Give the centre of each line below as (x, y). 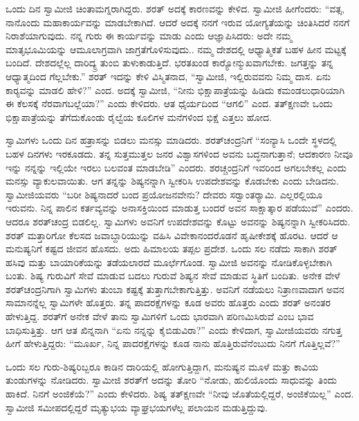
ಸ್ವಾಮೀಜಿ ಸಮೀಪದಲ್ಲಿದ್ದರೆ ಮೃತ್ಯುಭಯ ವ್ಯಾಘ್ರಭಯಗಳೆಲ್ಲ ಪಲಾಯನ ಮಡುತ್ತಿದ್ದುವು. (137, 407)
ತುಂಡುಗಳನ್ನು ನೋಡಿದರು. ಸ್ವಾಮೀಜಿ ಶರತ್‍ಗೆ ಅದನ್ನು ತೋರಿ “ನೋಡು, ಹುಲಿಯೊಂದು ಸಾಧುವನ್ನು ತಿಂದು (171, 380)
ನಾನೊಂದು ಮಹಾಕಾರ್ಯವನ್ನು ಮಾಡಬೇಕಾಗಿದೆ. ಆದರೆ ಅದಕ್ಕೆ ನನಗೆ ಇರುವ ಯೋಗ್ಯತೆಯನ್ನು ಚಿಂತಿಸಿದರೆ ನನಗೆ (178, 22)
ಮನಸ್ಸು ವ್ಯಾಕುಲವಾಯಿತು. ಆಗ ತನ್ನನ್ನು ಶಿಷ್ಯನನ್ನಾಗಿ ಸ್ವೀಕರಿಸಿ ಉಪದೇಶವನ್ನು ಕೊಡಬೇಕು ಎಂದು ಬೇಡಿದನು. (172, 181)
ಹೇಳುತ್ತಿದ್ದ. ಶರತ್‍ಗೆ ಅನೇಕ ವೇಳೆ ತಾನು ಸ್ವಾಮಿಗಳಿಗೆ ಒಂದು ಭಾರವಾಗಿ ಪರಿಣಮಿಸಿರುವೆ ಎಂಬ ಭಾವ (160, 316)
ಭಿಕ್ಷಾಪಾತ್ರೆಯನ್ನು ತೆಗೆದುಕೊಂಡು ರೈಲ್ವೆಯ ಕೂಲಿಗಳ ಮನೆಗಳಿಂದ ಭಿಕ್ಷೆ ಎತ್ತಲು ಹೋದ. (139, 116)
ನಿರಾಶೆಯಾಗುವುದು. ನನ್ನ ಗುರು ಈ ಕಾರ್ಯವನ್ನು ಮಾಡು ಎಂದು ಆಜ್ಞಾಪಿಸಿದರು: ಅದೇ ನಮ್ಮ (149, 36)
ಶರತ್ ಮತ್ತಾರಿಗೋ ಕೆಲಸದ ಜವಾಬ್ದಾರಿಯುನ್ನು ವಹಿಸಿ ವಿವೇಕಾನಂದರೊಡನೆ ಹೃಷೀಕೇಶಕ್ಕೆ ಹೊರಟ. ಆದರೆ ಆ (172, 235)
